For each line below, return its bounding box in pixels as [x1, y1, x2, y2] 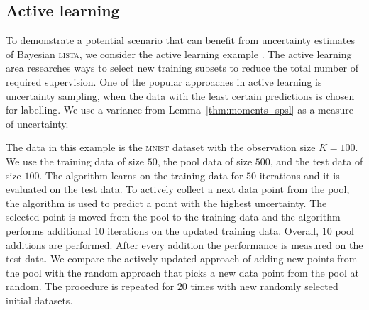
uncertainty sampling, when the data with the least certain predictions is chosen [6, 88, 355, 103]
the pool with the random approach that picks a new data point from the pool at [6, 265, 360, 279]
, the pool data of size [157, 153, 253, 168]
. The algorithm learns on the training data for [39, 167, 243, 182]
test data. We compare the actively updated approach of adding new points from [6, 251, 358, 266]
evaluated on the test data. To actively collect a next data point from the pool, [6, 182, 350, 196]
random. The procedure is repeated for [6, 279, 175, 294]
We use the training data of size [6, 153, 145, 168]
